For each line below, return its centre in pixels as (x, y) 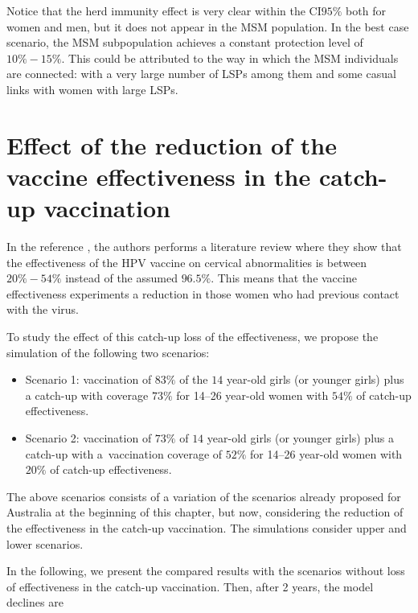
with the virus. (43, 309)
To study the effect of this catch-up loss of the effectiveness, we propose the (193, 337)
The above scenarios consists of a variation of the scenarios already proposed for (204, 496)
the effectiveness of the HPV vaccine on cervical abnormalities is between (187, 262)
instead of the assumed (121, 278)
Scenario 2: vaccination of (88, 438)
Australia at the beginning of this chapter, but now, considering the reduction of (205, 512)
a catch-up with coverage (87, 395)
